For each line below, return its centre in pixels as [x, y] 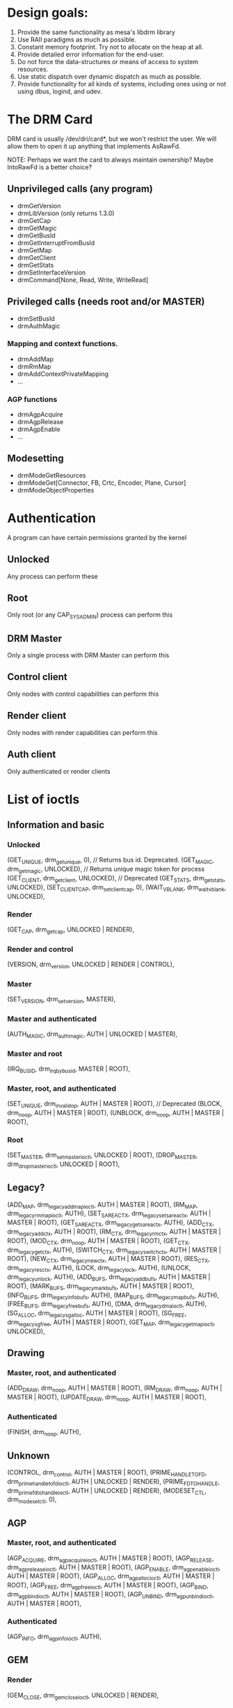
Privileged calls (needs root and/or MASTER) [106, 302]
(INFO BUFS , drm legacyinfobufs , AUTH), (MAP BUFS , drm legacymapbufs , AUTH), [113, 1296]
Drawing [26, 1353]
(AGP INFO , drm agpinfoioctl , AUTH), [55, 1637]
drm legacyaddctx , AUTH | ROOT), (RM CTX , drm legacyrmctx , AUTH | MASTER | [114, 1232]
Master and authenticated [52, 1018]
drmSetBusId [36, 318]
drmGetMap [34, 250]
